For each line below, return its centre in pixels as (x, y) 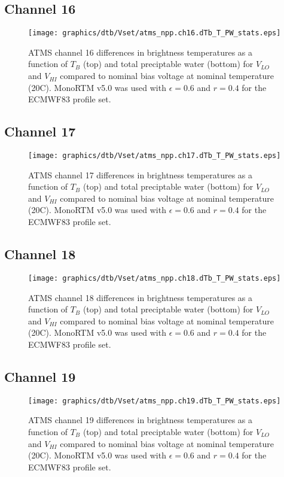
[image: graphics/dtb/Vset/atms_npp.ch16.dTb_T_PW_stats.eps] (155, 33)
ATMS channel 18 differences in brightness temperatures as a (141, 297)
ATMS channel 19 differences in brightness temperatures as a (141, 420)
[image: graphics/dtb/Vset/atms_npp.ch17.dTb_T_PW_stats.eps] (155, 156)
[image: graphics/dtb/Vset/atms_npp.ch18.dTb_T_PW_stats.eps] (155, 278)
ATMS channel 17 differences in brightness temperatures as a (141, 174)
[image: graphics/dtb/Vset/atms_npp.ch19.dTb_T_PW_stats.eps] (155, 401)
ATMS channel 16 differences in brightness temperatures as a (141, 52)
